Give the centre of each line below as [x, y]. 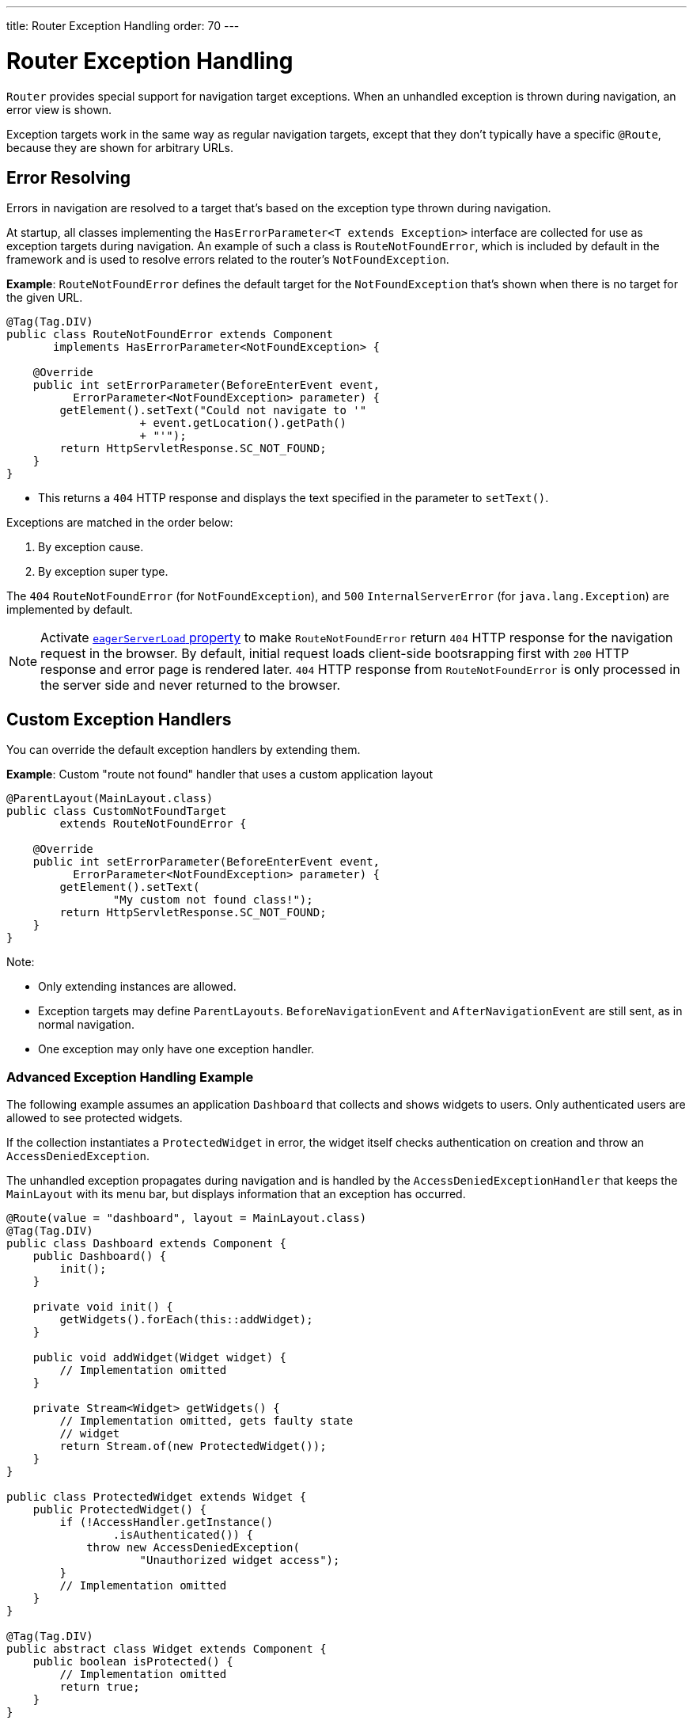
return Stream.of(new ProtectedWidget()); [193, 1446]
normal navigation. [86, 1025]
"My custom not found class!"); [213, 900]
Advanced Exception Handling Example [130, 1077]
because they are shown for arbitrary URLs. [120, 147]
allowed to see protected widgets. [95, 1117]
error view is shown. [59, 109]
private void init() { [103, 1306]
